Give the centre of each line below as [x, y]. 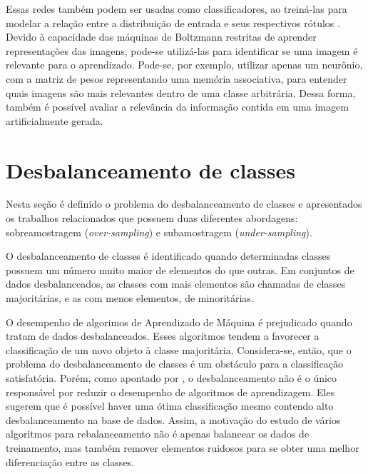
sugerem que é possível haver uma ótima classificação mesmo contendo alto [170, 406]
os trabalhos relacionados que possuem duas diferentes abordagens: [152, 218]
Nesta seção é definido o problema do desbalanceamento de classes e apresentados [184, 204]
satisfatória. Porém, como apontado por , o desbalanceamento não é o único [172, 378]
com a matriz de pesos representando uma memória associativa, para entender [177, 78]
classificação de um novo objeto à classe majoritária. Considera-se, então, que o [179, 349]
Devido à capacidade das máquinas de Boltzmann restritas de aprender [161, 37]
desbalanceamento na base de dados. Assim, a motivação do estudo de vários [173, 419]
